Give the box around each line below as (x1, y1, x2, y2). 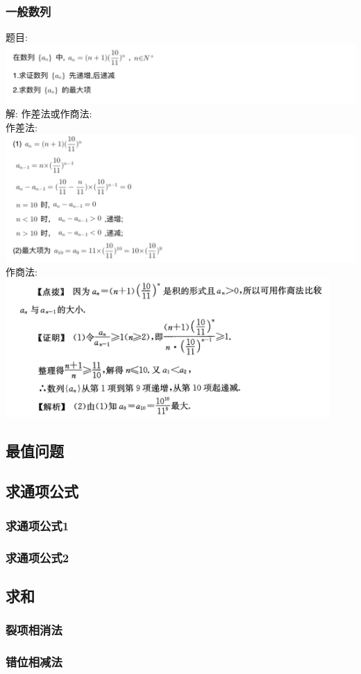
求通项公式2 (6, 548, 69, 566)
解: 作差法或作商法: (6, 106, 92, 121)
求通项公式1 (6, 516, 69, 534)
